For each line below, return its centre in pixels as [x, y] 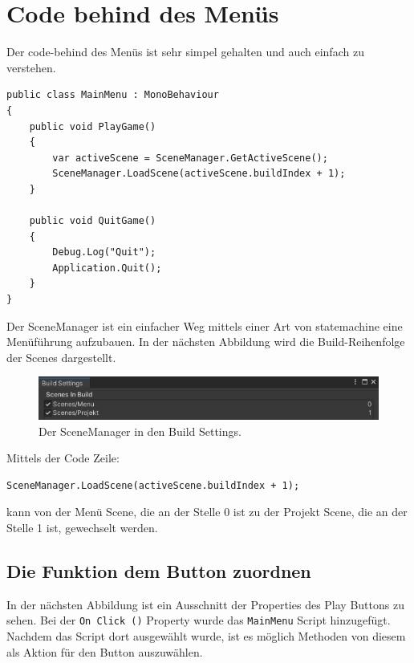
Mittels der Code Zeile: [63, 458]
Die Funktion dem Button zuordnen [159, 570]
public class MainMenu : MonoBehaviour [113, 95]
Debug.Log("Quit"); [104, 252]
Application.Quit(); [107, 268]
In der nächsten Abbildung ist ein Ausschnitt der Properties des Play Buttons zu [205, 604]
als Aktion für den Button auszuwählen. [105, 651]
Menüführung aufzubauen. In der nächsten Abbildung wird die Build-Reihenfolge [206, 342]
